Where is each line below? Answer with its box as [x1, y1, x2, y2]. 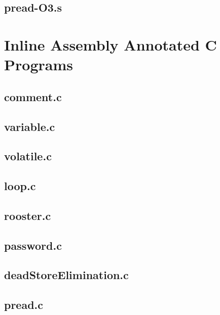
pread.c [4, 297, 44, 312]
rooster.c [4, 207, 51, 223]
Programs [4, 54, 73, 75]
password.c [4, 237, 62, 253]
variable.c [4, 118, 55, 134]
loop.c [4, 178, 36, 194]
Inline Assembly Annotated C [4, 34, 217, 55]
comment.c [4, 88, 62, 104]
